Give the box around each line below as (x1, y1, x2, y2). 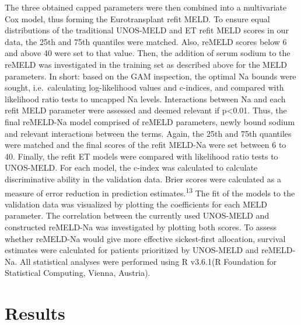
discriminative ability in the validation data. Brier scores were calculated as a (5, 172, 281, 185)
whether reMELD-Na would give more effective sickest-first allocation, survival (5, 232, 286, 244)
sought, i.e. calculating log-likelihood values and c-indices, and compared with (5, 81, 284, 94)
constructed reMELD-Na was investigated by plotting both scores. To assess (5, 220, 277, 233)
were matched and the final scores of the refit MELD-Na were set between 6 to (5, 139, 286, 151)
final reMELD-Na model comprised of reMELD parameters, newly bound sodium (5, 115, 295, 127)
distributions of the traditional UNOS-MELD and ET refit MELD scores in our (5, 24, 289, 36)
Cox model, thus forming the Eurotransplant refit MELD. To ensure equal (5, 12, 270, 25)
